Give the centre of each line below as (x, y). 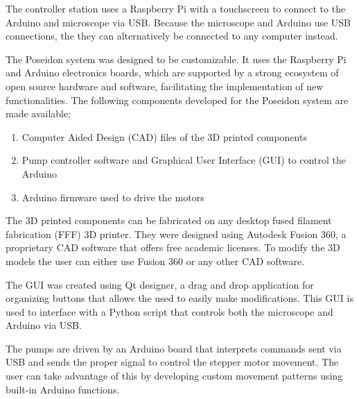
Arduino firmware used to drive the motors (113, 197)
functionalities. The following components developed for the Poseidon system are (177, 100)
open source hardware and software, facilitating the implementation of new (165, 86)
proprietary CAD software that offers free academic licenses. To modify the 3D (173, 247)
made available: (38, 113)
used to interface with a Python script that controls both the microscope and (169, 311)
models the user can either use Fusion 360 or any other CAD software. (155, 261)
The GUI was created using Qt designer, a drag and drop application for (160, 284)
